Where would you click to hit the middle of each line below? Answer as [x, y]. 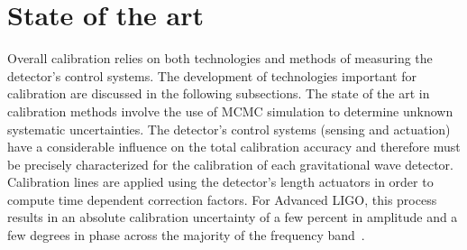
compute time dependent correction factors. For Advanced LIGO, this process [222, 199]
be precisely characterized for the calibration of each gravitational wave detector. [230, 164]
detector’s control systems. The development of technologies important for [212, 75]
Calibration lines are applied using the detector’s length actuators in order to [220, 182]
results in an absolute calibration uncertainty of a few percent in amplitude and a [233, 217]
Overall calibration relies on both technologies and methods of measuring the [220, 58]
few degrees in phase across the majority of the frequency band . [186, 235]
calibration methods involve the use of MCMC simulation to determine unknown [230, 111]
